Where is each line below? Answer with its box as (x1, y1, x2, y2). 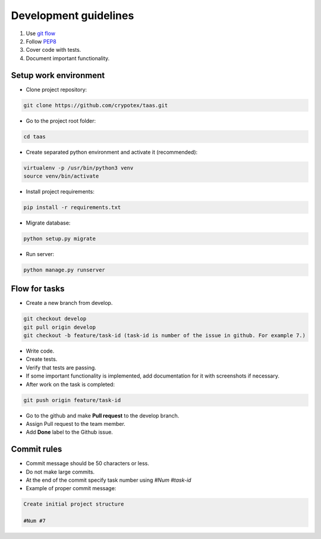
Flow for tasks (11, 283, 65, 294)
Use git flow (26, 30, 56, 37)
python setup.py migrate (23, 235, 96, 242)
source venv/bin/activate (23, 173, 99, 179)
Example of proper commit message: (26, 485, 117, 492)
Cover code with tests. (26, 46, 81, 54)
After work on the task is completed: (26, 381, 115, 388)
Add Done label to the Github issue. (26, 429, 113, 436)
